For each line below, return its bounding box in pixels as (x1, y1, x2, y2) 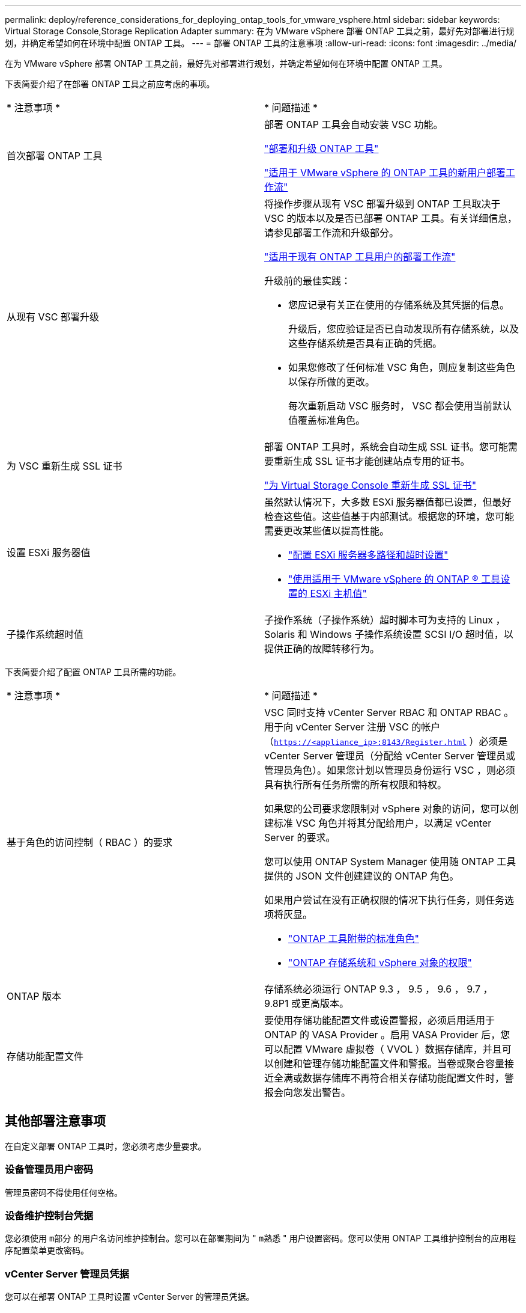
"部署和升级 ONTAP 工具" (264, 142, 379, 155)
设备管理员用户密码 (5, 1163, 94, 1176)
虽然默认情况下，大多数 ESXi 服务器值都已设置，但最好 (264, 496, 512, 508)
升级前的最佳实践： (264, 275, 351, 287)
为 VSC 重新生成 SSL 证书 (7, 460, 122, 472)
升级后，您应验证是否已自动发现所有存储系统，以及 (288, 323, 519, 335)
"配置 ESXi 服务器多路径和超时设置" (288, 549, 449, 561)
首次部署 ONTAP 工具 (7, 150, 103, 162)
